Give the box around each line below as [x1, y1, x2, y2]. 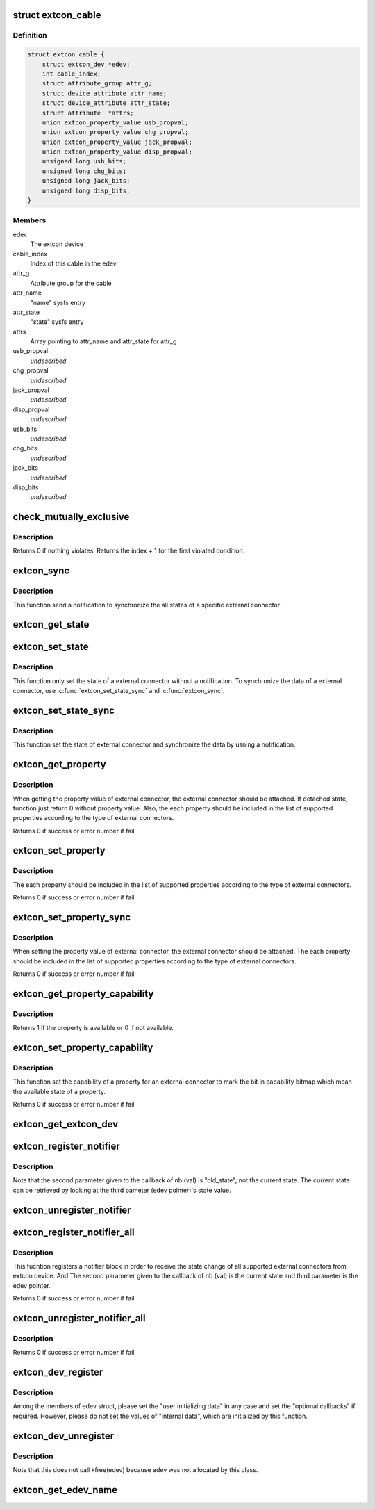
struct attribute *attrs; [42, 108, 135, 117]
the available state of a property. [12, 1087, 106, 1095]
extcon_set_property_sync [12, 911, 131, 924]
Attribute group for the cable [30, 279, 112, 287]
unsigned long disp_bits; [42, 186, 131, 195]
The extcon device [30, 240, 84, 248]
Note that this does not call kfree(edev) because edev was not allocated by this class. [12, 1466, 258, 1474]
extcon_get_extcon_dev [12, 1118, 119, 1130]
